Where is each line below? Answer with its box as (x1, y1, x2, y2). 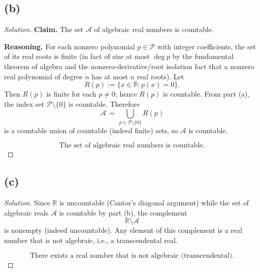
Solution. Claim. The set (4, 24, 83, 35)
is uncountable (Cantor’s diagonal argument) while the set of (59, 197, 249, 208)
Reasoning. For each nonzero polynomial (4, 41, 135, 51)
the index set (4, 98, 45, 109)
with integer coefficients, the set (157, 41, 256, 51)
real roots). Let (137, 71, 184, 81)
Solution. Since (4, 197, 50, 208)
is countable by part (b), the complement (59, 207, 187, 218)
